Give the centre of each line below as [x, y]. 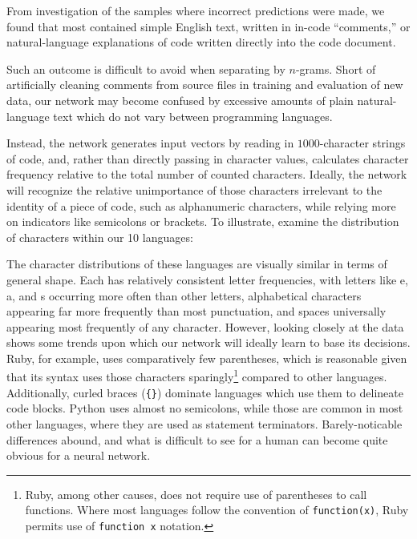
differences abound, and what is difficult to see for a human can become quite [197, 439]
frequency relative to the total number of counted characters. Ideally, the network [207, 174]
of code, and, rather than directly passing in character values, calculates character [208, 158]
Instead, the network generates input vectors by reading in [150, 143]
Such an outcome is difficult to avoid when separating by [146, 68]
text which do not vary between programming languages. [193, 116]
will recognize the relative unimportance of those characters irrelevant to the [194, 189]
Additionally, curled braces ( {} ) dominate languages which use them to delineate [205, 392]
